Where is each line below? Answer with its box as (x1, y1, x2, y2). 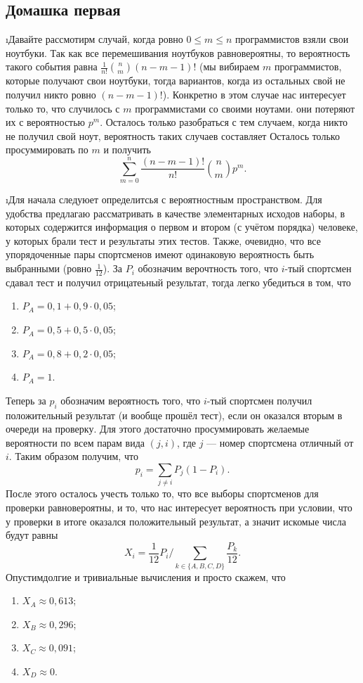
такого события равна (6, 59, 98, 74)
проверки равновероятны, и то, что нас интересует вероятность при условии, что (6, 499, 352, 514)
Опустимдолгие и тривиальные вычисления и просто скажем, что (6, 569, 286, 584)
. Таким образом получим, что (8, 449, 138, 464)
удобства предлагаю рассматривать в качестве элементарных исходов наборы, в (6, 205, 345, 220)
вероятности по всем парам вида (6, 435, 145, 449)
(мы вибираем (199, 59, 260, 74)
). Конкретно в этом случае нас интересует (162, 87, 346, 101)
